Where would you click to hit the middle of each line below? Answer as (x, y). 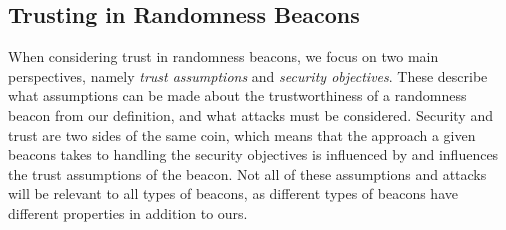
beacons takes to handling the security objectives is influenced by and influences (253, 154)
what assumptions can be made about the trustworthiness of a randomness (237, 95)
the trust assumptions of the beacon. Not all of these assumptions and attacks (247, 173)
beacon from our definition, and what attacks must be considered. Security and (250, 114)
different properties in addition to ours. (128, 212)
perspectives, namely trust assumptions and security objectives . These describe (248, 75)
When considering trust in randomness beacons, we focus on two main (223, 56)
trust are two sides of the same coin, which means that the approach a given (242, 134)
